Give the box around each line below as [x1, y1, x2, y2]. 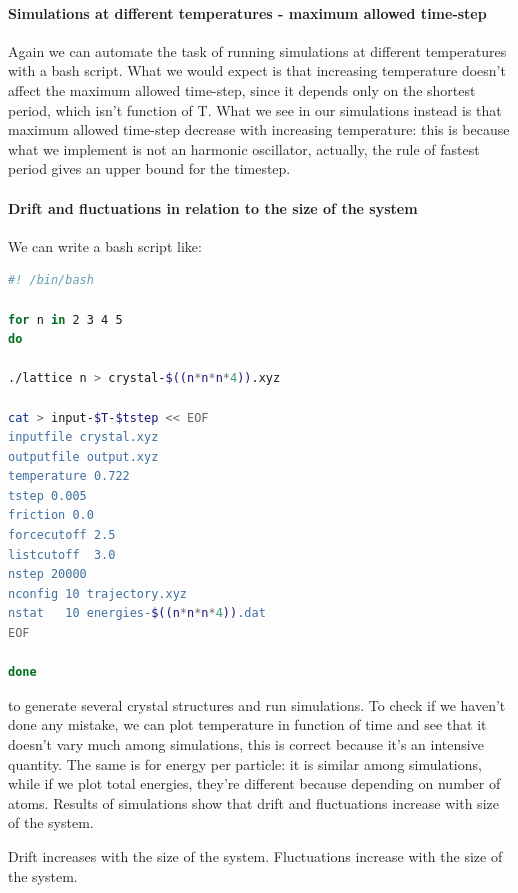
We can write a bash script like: [8, 235, 202, 256]
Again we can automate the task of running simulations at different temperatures [8, 40, 507, 61]
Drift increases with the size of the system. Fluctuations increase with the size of [8, 845, 503, 866]
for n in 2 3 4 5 [8, 312, 123, 327]
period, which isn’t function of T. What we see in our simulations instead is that [8, 99, 502, 120]
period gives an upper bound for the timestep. [8, 158, 291, 179]
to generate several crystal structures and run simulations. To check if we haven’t [8, 694, 506, 715]
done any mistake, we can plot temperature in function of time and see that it [8, 714, 487, 735]
